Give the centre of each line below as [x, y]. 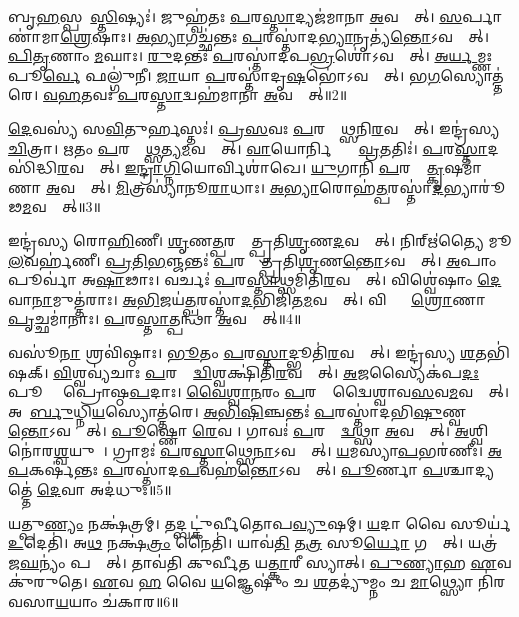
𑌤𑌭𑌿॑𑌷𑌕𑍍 [492, 351]
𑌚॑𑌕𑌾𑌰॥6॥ [140, 601]
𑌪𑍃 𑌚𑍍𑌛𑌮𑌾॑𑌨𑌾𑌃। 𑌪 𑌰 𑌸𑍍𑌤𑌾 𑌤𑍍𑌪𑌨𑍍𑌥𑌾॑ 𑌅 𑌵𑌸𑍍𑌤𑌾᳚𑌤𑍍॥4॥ [155, 318]
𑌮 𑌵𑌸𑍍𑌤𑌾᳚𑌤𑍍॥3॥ [61, 206]
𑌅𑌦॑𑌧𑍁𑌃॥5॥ [131, 489]
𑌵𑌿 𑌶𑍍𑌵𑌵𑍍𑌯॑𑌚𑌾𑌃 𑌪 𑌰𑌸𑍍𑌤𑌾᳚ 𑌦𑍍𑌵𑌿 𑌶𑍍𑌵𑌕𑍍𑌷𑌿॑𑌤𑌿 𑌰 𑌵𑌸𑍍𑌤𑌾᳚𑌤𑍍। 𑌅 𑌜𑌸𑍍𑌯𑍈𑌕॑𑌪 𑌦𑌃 [266, 371]
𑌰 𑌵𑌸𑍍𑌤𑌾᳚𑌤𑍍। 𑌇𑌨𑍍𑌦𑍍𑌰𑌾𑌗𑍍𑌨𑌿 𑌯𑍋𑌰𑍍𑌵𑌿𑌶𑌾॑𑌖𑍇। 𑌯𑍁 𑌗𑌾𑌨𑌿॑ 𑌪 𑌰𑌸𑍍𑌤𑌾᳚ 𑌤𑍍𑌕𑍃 [251, 167]
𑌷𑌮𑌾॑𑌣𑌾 [463, 167]
